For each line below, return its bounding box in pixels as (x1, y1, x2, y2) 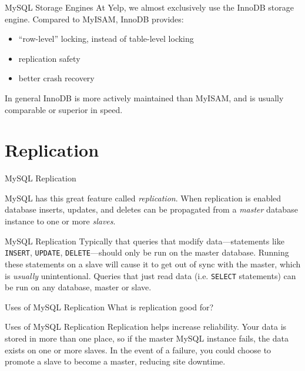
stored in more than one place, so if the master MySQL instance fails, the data (5, 332, 289, 344)
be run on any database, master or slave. (5, 281, 152, 293)
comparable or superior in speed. (5, 103, 123, 115)
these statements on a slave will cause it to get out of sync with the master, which (5, 257, 301, 270)
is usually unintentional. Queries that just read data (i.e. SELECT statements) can (5, 269, 296, 281)
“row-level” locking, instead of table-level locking (18, 32, 194, 45)
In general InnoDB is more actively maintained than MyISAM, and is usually (5, 91, 284, 104)
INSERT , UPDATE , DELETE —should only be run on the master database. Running (5, 246, 289, 259)
